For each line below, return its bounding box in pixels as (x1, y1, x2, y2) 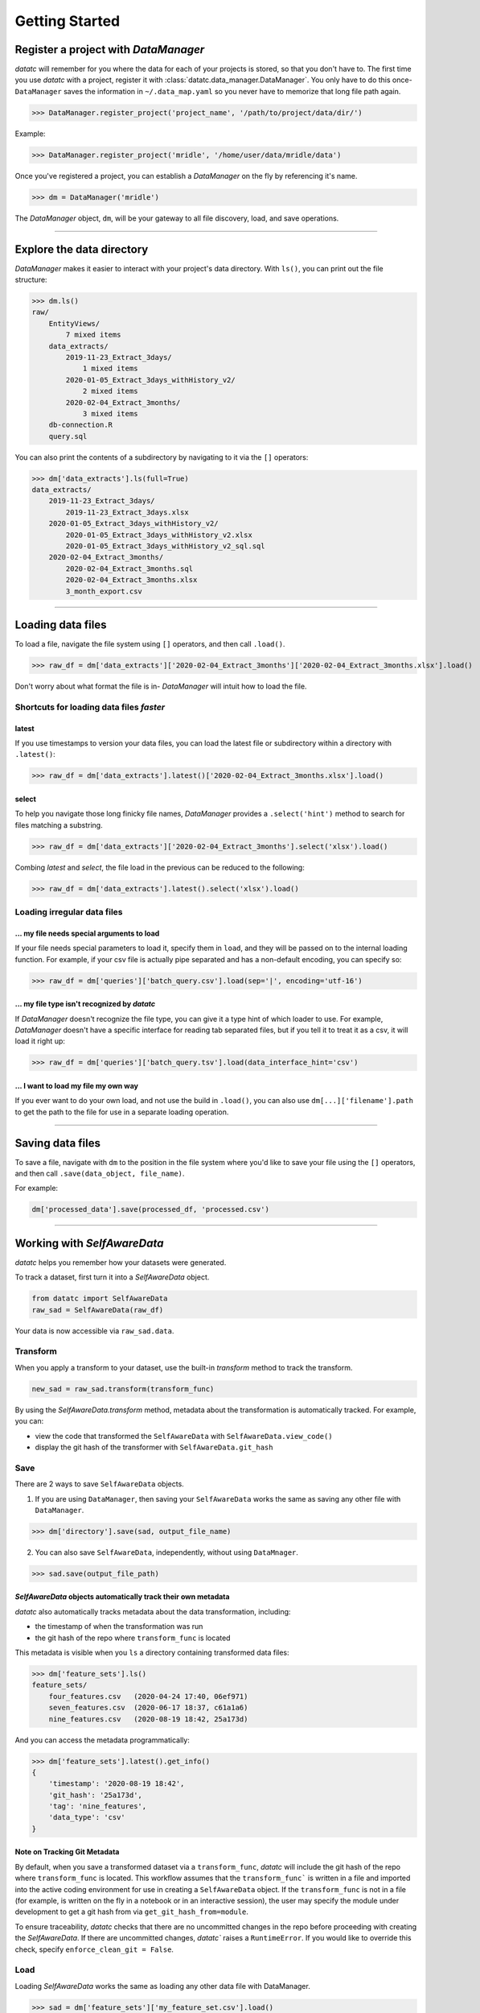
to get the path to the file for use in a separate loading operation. (14, 1107, 229, 1117)
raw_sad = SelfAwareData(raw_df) (31, 1305, 164, 1314)
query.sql (48, 432, 88, 440)
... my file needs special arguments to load (14, 928, 160, 938)
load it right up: (14, 1036, 66, 1046)
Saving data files (14, 1136, 101, 1150)
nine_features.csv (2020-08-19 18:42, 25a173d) (48, 1714, 248, 1723)
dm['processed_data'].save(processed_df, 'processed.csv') (31, 1205, 269, 1214)
